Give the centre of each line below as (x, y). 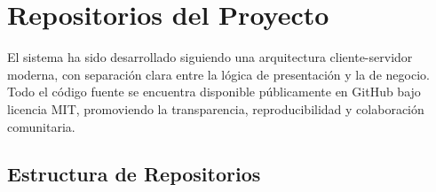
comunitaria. (41, 126)
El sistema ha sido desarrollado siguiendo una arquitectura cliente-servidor (210, 57)
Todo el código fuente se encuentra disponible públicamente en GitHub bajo (214, 92)
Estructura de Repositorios (134, 174)
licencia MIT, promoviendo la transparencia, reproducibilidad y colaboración (216, 108)
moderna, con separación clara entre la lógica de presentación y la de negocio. (218, 74)
